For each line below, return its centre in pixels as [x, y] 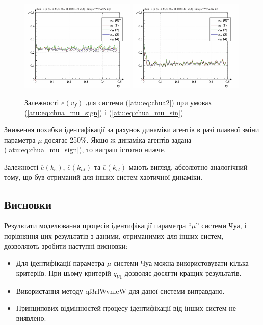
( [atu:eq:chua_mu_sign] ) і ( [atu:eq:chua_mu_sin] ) [104, 112]
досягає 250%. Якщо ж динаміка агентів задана [118, 139]
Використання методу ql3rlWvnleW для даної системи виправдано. [120, 291]
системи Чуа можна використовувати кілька [181, 263]
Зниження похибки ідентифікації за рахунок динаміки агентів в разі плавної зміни [132, 130]
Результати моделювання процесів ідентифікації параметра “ [98, 226]
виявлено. [31, 318]
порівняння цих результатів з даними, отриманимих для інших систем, [114, 235]
